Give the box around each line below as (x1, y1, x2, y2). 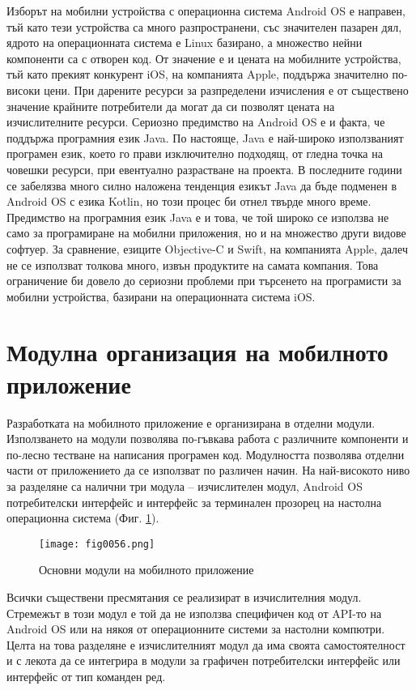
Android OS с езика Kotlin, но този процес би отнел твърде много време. (6, 193, 371, 210)
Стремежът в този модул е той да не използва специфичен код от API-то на (6, 604, 382, 621)
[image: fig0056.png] (39, 538, 155, 550)
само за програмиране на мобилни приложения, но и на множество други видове (6, 224, 406, 241)
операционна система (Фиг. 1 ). (6, 509, 159, 526)
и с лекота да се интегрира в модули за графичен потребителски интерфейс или (6, 652, 401, 669)
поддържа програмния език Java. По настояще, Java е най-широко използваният (6, 129, 404, 146)
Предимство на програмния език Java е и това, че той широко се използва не (6, 208, 389, 225)
